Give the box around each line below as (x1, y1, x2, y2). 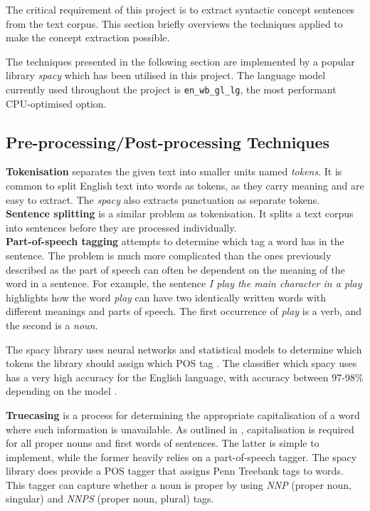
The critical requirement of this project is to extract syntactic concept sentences (6, 2, 355, 16)
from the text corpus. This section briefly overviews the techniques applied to (6, 16, 343, 31)
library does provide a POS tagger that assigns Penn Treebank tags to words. (6, 463, 344, 478)
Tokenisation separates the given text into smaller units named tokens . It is (6, 164, 342, 179)
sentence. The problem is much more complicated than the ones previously (6, 247, 332, 262)
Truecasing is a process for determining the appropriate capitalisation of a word (6, 407, 360, 422)
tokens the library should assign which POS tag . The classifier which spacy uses (6, 356, 357, 371)
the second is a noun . (6, 317, 98, 332)
